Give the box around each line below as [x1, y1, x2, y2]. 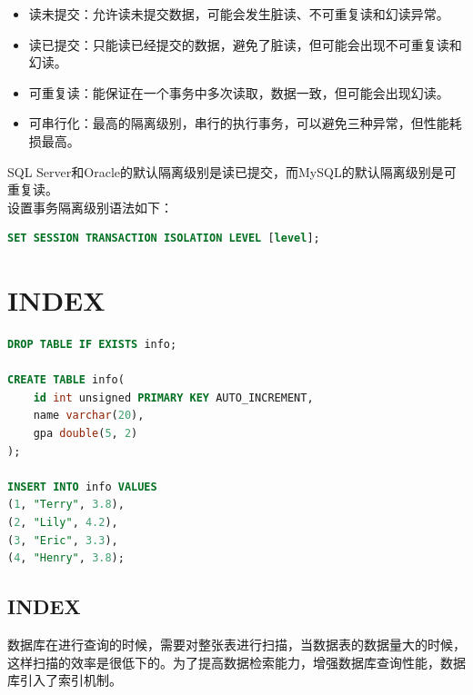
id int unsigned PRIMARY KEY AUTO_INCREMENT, [33, 391, 314, 404]
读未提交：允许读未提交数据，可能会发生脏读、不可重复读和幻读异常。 [28, 5, 449, 23]
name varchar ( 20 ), [33, 409, 145, 422]
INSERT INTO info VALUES [7, 480, 157, 493]
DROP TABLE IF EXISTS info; [7, 338, 177, 352]
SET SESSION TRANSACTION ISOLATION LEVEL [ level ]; [7, 232, 320, 245]
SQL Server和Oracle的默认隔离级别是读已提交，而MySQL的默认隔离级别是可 [7, 162, 457, 181]
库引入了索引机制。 [7, 670, 122, 690]
